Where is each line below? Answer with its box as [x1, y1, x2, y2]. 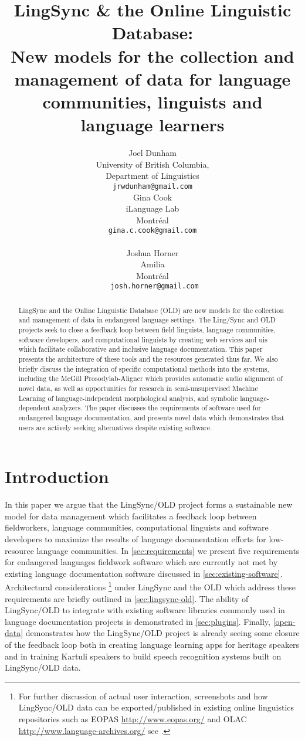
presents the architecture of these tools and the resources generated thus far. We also [18, 354, 278, 364]
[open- [273, 615, 296, 627]
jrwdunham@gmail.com [112, 182, 193, 191]
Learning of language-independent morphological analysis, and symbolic [18, 393, 238, 403]
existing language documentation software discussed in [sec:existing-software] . [5, 567, 283, 579]
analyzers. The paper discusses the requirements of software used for [52, 403, 262, 413]
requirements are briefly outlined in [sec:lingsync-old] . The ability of [5, 592, 249, 604]
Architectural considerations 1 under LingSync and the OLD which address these [5, 579, 296, 593]
